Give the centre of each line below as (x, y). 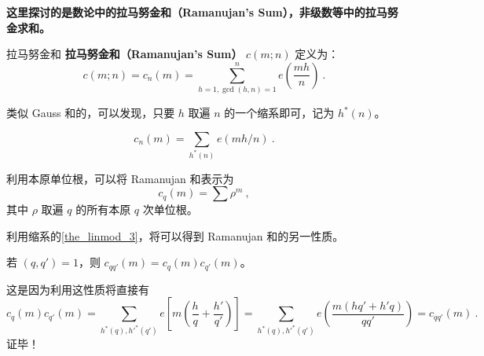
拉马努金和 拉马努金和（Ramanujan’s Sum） (125, 54)
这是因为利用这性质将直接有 (78, 289)
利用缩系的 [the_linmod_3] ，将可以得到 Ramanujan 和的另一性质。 (175, 235)
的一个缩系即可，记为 (279, 113)
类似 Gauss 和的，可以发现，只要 (91, 113)
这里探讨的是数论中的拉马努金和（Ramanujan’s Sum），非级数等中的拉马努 (202, 12)
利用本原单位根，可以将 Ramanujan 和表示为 (120, 178)
